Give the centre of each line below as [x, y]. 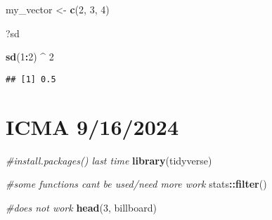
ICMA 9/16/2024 [92, 126]
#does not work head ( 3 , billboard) [81, 207]
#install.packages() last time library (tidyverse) [109, 160]
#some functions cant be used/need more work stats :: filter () [136, 184]
